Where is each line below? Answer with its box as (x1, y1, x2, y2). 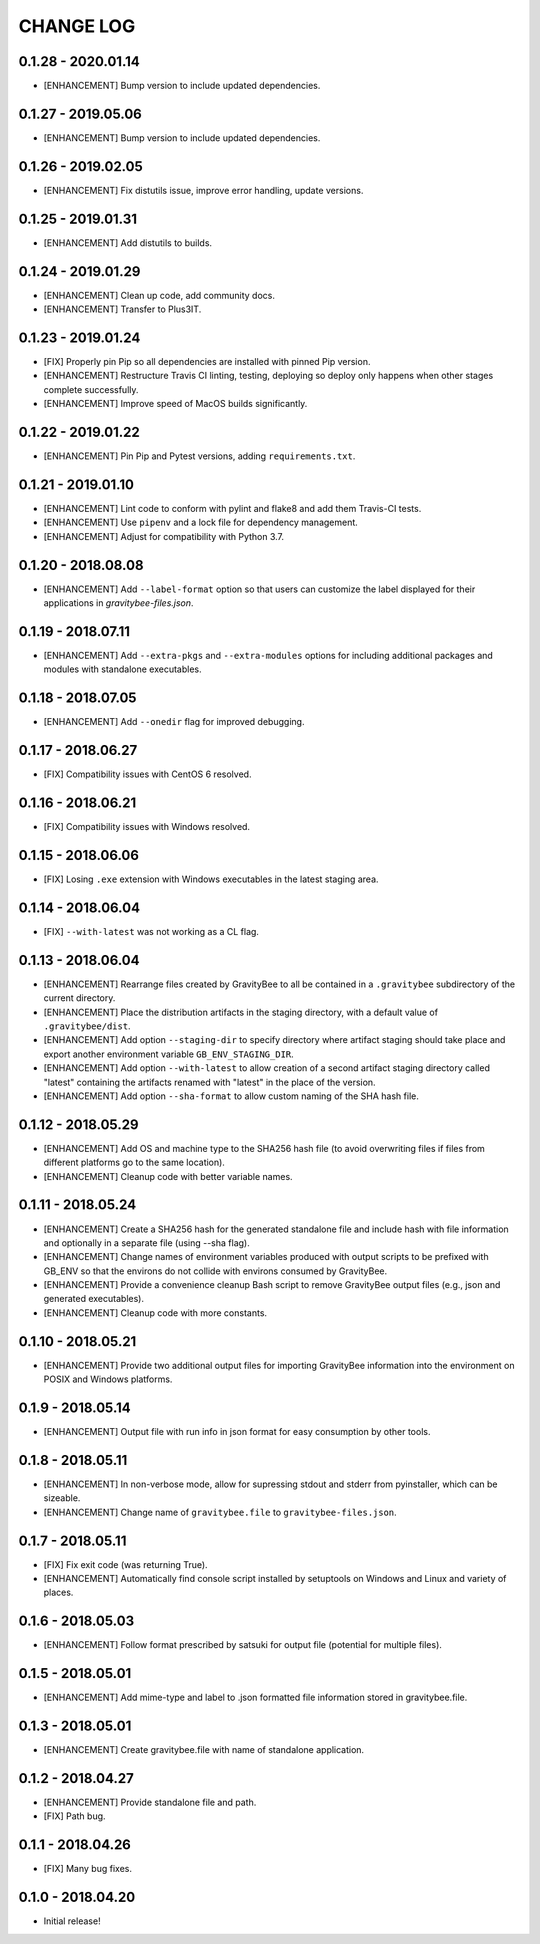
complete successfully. (43, 383, 139, 395)
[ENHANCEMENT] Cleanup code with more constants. (43, 1306, 268, 1319)
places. (43, 1586, 74, 1599)
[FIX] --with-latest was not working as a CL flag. (43, 925, 260, 937)
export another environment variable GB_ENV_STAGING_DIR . (43, 1048, 294, 1060)
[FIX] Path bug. (43, 1810, 106, 1822)
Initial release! (43, 1915, 101, 1927)
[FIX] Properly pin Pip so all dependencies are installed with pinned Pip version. (43, 355, 371, 367)
